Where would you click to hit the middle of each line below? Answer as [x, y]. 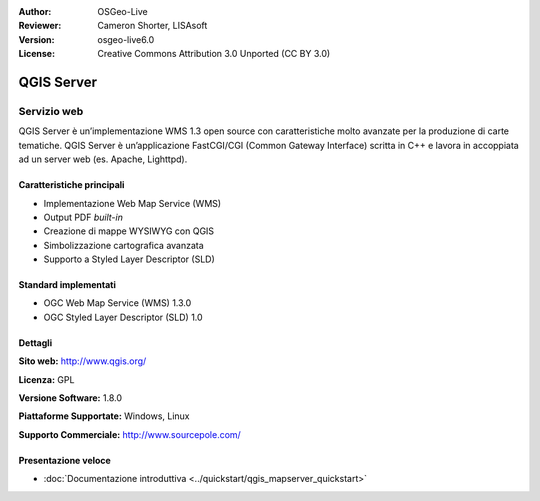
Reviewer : [40, 26]
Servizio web [51, 111]
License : [36, 54]
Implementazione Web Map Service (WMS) [132, 203]
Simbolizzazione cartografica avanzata [123, 245]
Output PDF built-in [83, 217]
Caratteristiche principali [71, 185]
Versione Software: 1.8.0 [70, 398]
